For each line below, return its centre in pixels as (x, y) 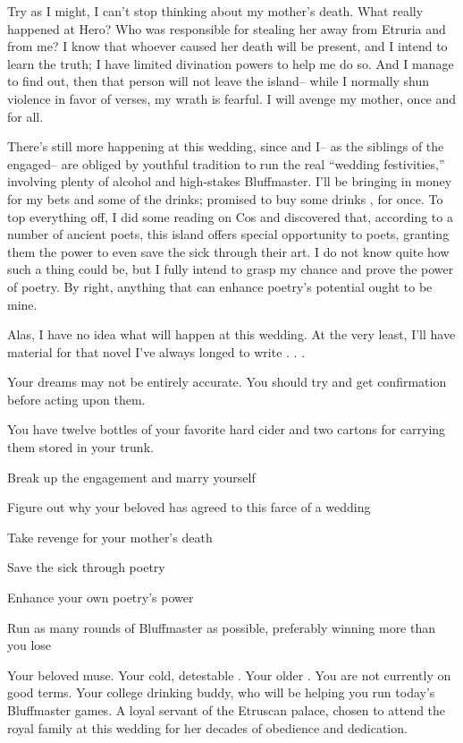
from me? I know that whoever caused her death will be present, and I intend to (227, 46)
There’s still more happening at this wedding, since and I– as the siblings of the (226, 146)
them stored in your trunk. (80, 447)
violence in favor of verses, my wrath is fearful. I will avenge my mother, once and (232, 98)
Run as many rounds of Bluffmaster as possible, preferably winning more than (222, 627)
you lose (29, 645)
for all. (25, 116)
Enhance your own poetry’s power (101, 598)
